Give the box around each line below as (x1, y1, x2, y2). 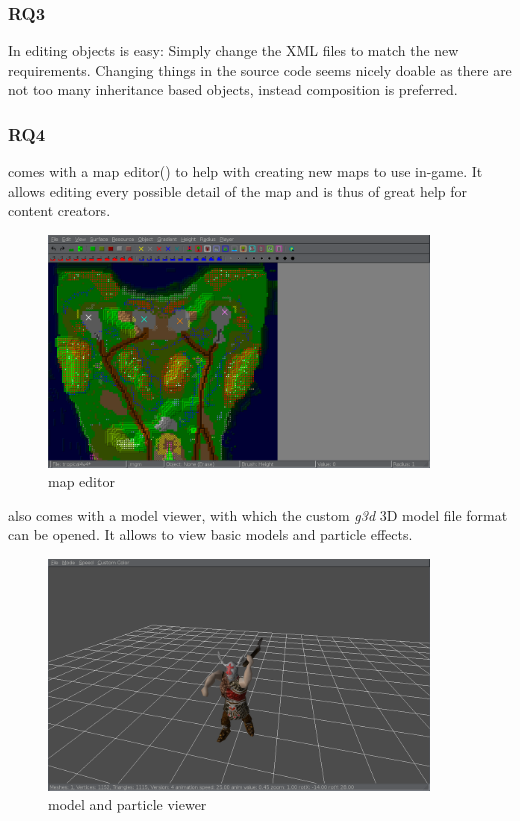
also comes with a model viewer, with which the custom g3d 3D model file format (8, 504, 508, 525)
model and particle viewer (48, 794, 207, 815)
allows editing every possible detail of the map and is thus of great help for (8, 180, 468, 201)
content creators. (8, 200, 111, 221)
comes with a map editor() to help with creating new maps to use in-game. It (8, 161, 483, 182)
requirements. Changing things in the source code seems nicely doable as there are (8, 59, 512, 80)
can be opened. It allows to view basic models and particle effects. (8, 524, 413, 545)
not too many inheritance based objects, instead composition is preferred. (8, 79, 458, 100)
